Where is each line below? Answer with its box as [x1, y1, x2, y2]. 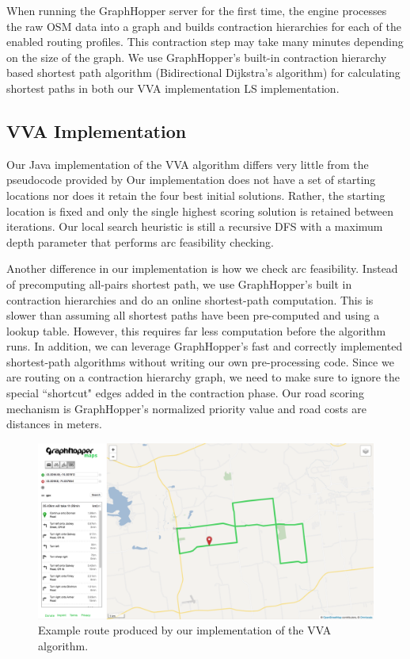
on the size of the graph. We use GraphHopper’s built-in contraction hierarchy [6, 48, 387, 65]
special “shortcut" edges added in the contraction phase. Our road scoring [6, 385, 364, 401]
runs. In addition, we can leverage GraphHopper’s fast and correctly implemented [6, 338, 403, 354]
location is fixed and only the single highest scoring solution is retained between [6, 202, 393, 219]
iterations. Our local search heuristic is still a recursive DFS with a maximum [6, 218, 383, 235]
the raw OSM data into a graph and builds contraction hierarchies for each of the [6, 17, 401, 34]
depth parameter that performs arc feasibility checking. [6, 233, 274, 250]
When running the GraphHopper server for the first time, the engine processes [6, 2, 387, 18]
